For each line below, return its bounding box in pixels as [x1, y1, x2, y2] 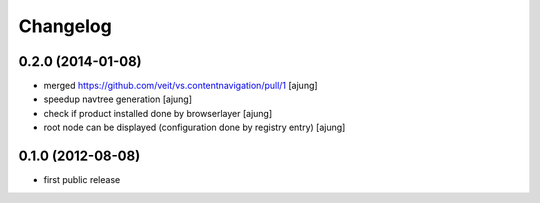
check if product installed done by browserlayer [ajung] [43, 107, 273, 119]
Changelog [18, 15, 112, 37]
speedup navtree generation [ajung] [43, 93, 193, 105]
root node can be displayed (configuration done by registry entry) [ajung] [43, 121, 346, 134]
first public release [43, 174, 121, 186]
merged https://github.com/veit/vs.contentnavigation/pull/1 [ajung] [43, 80, 319, 92]
